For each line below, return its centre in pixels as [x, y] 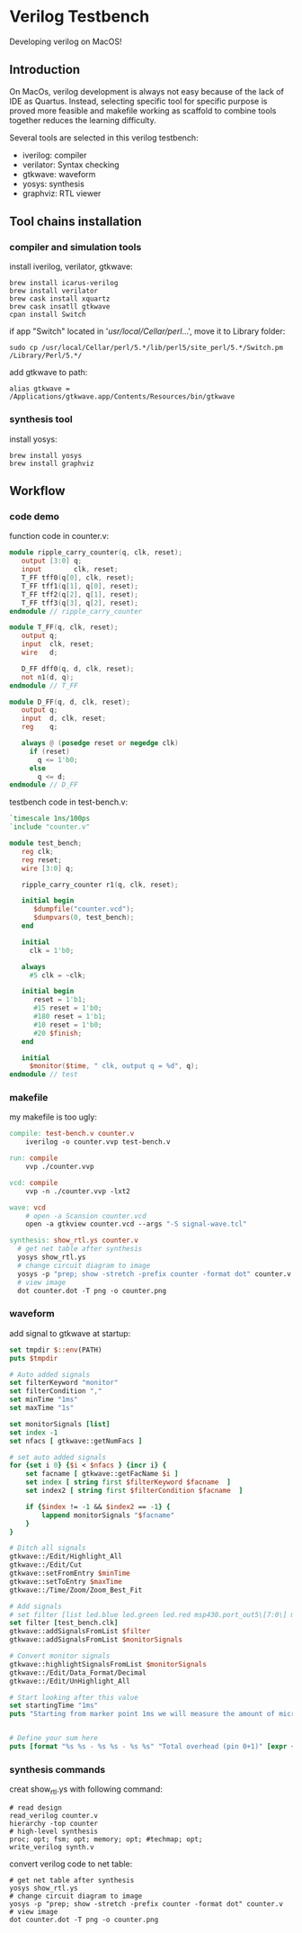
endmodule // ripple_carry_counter [76, 611]
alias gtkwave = [40, 389]
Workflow [37, 491]
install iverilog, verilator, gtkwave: [71, 266]
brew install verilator [54, 291]
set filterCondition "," [56, 1391]
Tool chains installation [75, 222]
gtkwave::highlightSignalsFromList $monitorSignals [108, 1664]
